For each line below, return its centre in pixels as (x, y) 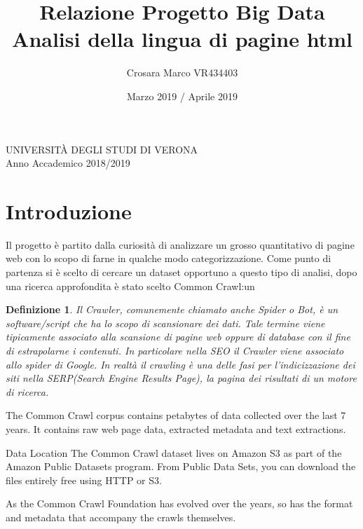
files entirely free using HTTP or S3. (84, 480)
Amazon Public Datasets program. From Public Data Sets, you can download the (181, 466)
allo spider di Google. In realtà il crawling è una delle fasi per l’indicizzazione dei (180, 364)
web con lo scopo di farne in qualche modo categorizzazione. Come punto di (169, 258)
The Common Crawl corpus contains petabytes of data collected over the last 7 (176, 415)
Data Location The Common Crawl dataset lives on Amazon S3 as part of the (174, 452)
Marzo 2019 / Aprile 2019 (182, 96)
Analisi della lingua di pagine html (182, 39)
